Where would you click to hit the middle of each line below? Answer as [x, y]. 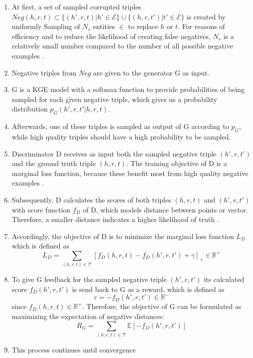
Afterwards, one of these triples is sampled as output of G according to [120, 126]
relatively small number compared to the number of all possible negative [123, 46]
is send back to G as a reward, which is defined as [148, 289]
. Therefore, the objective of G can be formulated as [162, 306]
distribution [30, 109]
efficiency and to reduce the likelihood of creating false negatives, [111, 36]
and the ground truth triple [54, 163]
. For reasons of [201, 26]
